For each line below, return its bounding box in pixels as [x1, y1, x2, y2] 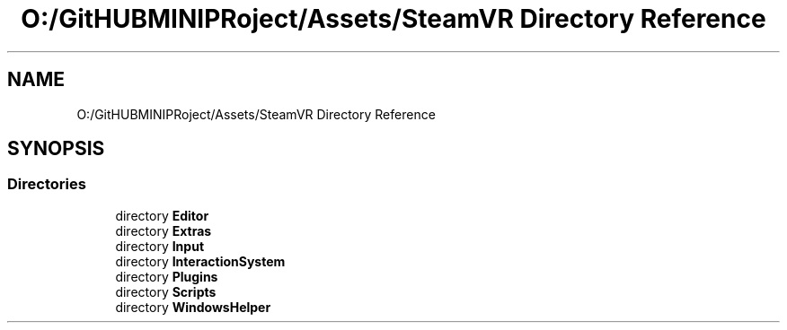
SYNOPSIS [7, 137, 105, 161]
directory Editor [115, 207, 209, 223]
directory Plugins [115, 268, 218, 284]
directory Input [115, 238, 205, 254]
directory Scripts [115, 283, 217, 300]
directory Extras [115, 222, 212, 239]
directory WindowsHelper [115, 299, 271, 315]
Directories [7, 175, 86, 194]
